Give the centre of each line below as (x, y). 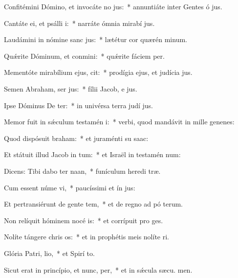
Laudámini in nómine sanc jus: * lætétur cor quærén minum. (96, 39)
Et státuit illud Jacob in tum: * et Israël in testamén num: (92, 154)
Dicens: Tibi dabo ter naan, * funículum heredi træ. (82, 171)
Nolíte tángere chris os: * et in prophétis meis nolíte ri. (87, 237)
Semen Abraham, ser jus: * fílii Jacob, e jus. (71, 88)
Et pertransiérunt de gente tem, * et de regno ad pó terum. (94, 204)
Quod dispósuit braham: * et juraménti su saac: (76, 138)
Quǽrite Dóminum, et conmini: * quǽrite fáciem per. (84, 56)
